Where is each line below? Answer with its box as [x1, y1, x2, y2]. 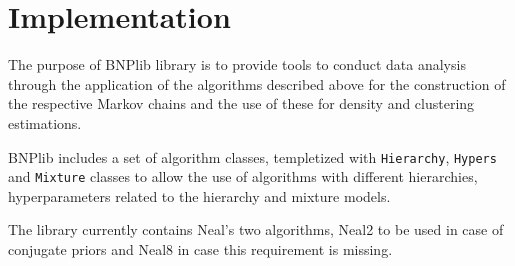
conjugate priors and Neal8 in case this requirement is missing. [8, 239, 393, 259]
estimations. [8, 112, 82, 133]
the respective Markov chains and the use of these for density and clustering [8, 93, 475, 114]
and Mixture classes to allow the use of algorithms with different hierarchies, [8, 166, 478, 187]
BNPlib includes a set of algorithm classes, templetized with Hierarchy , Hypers [8, 146, 497, 167]
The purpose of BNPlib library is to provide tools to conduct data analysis [8, 54, 466, 75]
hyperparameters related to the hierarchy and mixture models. [8, 185, 391, 206]
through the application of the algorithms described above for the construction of [8, 73, 506, 94]
